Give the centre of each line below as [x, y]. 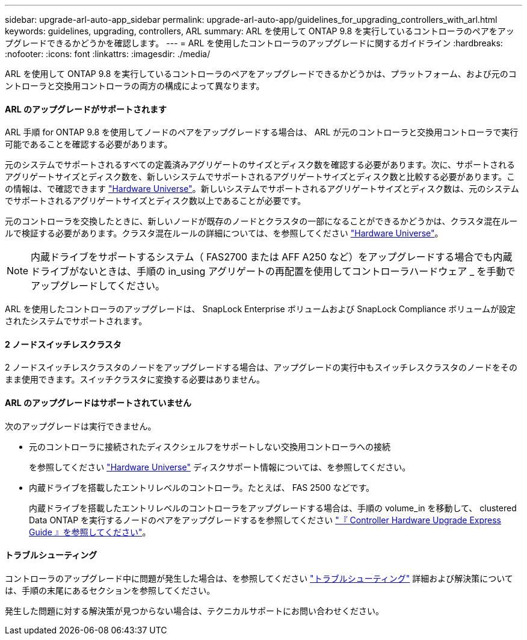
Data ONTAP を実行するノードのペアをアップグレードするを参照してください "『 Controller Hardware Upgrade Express [265, 520]
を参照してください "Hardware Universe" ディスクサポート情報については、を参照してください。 [220, 467]
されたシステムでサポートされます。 [76, 321]
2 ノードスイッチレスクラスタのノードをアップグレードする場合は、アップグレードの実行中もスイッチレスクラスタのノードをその [261, 368]
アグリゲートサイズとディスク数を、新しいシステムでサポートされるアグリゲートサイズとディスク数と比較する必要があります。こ [260, 177]
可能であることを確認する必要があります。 [89, 144]
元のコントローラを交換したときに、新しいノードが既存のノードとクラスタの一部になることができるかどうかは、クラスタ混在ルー [261, 221]
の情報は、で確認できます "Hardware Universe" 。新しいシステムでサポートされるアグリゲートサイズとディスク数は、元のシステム [262, 189]
